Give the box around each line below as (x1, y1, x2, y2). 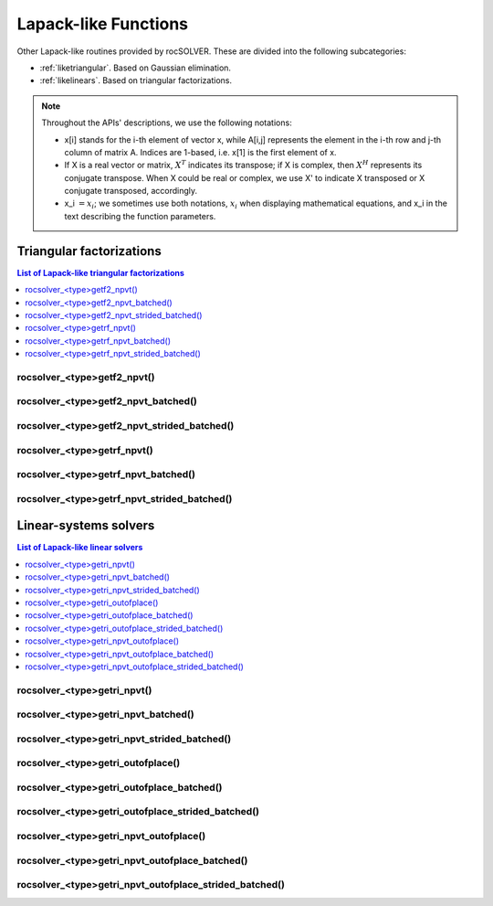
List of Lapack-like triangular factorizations (16, 267, 184, 278)
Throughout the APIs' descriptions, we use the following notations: (41, 117, 292, 128)
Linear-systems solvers (16, 517, 155, 534)
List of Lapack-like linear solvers (16, 542, 143, 553)
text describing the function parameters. (64, 210, 216, 221)
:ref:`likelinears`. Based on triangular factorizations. (39, 75, 233, 86)
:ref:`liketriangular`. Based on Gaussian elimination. (39, 62, 232, 73)
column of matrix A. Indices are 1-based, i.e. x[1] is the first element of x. (64, 146, 337, 157)
